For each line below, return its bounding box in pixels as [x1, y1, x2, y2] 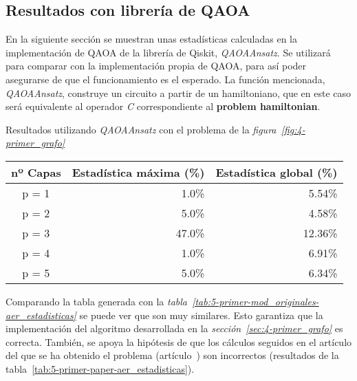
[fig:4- [281, 122, 305, 136]
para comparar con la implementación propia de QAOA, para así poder [6, 58, 307, 73]
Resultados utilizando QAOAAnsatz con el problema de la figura [6, 122, 277, 136]
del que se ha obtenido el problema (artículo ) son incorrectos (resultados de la [6, 348, 339, 362]
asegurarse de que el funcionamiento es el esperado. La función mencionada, [6, 72, 325, 86]
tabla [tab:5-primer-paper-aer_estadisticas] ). [6, 361, 195, 375]
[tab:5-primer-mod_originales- [192, 294, 319, 308]
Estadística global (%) [215, 164, 338, 180]
